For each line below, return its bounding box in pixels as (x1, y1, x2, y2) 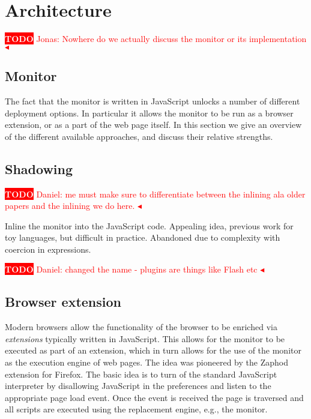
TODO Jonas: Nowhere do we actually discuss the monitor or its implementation (5, 32, 307, 45)
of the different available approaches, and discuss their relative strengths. (5, 130, 273, 142)
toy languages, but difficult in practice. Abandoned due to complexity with (5, 231, 280, 244)
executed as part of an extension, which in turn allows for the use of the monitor (5, 344, 301, 357)
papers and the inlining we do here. (5, 199, 135, 212)
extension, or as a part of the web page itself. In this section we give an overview (5, 118, 302, 131)
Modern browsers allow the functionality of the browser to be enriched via (5, 321, 277, 333)
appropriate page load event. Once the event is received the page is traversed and (5, 391, 304, 403)
